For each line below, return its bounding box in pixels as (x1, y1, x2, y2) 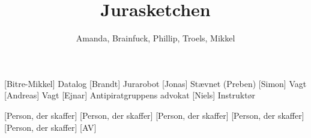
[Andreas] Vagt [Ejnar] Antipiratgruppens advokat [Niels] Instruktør (4, 89, 256, 101)
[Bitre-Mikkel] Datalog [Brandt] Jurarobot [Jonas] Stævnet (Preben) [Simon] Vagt (4, 77, 307, 89)
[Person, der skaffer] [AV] (4, 121, 97, 133)
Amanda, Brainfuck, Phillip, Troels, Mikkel (76, 32, 235, 44)
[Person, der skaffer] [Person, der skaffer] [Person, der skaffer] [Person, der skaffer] (4, 109, 304, 121)
